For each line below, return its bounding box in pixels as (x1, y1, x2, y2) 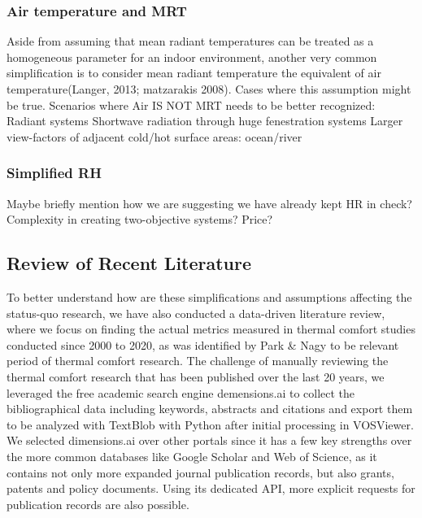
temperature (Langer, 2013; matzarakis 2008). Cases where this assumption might (7, 81, 411, 97)
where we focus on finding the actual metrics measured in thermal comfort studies (7, 320, 415, 337)
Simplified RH (7, 163, 102, 183)
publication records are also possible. (7, 495, 189, 512)
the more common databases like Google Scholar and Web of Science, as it (7, 447, 377, 464)
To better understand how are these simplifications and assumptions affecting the (7, 288, 412, 305)
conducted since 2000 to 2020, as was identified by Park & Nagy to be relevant (7, 336, 399, 353)
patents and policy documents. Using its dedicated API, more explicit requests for (7, 480, 415, 497)
